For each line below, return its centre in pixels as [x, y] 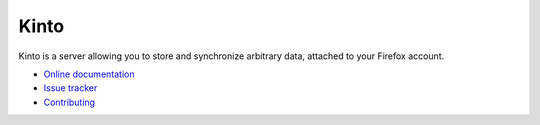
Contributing [69, 102]
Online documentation [89, 74]
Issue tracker [70, 88]
